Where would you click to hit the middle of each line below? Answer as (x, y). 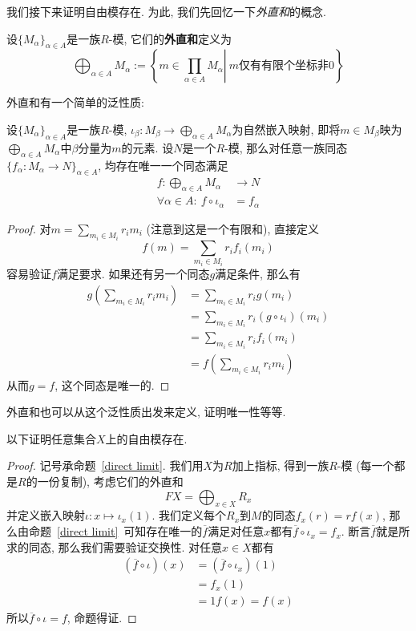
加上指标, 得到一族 (281, 465)
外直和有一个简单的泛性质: (75, 102)
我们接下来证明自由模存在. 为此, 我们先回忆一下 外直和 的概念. (167, 11)
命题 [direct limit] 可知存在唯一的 (115, 531)
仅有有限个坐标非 (284, 66)
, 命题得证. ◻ (102, 618)
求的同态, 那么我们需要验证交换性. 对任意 (115, 546)
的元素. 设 (147, 147)
